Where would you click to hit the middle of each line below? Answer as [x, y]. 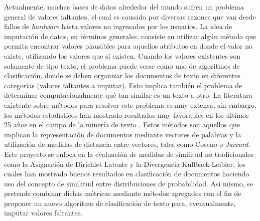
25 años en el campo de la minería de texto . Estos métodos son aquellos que [122, 125]
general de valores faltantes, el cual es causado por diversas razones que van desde [130, 16]
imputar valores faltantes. [43, 213]
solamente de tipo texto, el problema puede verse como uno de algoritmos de [122, 65]
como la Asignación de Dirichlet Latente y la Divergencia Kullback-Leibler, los [125, 164]
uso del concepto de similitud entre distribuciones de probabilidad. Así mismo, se [129, 183]
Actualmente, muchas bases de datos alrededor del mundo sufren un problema [124, 7]
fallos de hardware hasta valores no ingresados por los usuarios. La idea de [118, 26]
